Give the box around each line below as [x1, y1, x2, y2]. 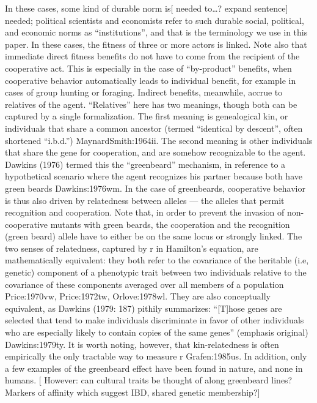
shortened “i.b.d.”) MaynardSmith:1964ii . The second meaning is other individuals [5, 134, 313, 146]
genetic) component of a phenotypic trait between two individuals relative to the [5, 266, 307, 279]
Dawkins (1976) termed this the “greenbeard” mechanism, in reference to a [5, 157, 286, 170]
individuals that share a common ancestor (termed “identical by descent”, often [5, 121, 303, 134]
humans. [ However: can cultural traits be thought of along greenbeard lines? [5, 374, 293, 386]
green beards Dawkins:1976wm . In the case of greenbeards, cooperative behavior [5, 181, 305, 194]
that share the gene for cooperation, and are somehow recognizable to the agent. [5, 146, 306, 159]
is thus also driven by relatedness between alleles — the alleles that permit [5, 194, 285, 206]
